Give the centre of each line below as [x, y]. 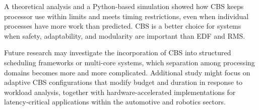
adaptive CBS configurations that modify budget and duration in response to [123, 82]
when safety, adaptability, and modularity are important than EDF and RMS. [125, 35]
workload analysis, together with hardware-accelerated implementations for [120, 92]
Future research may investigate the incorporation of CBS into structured [118, 52]
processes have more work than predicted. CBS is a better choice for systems [123, 26]
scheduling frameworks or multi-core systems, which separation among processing [129, 62]
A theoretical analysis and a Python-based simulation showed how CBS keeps [124, 6]
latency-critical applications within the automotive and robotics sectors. [115, 102]
